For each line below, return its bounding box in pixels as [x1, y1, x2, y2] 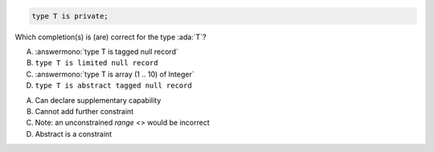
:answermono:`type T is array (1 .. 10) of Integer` [35, 69, 194, 79]
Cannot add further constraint [35, 106, 134, 116]
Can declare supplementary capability [35, 95, 162, 105]
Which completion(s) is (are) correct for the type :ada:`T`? [14, 32, 207, 42]
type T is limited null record [35, 59, 158, 68]
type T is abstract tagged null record [35, 81, 192, 90]
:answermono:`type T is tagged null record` [35, 47, 178, 56]
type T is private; [31, 11, 108, 20]
